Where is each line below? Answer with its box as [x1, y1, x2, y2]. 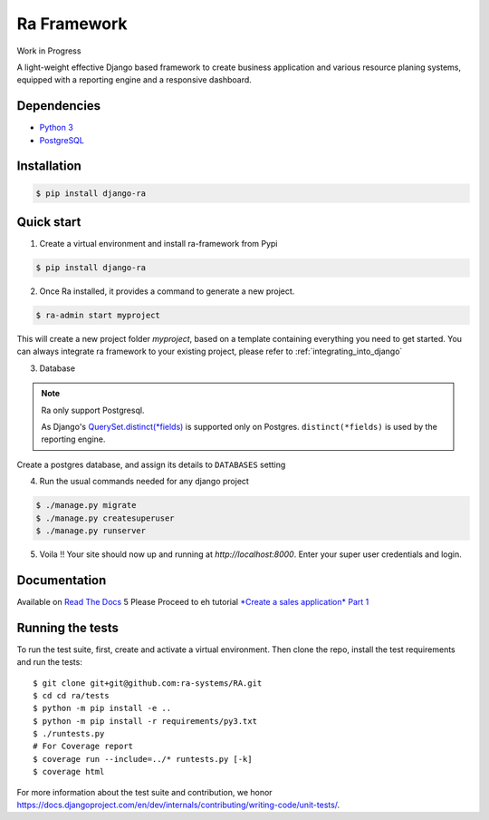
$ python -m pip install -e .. [33, 703, 172, 714]
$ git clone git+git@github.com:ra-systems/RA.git [33, 678, 263, 688]
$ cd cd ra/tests [33, 690, 110, 700]
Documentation [16, 572, 107, 588]
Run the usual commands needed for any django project [39, 476, 249, 487]
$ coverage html [33, 766, 105, 777]
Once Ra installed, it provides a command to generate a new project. [39, 286, 295, 297]
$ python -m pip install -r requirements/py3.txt [33, 716, 258, 726]
